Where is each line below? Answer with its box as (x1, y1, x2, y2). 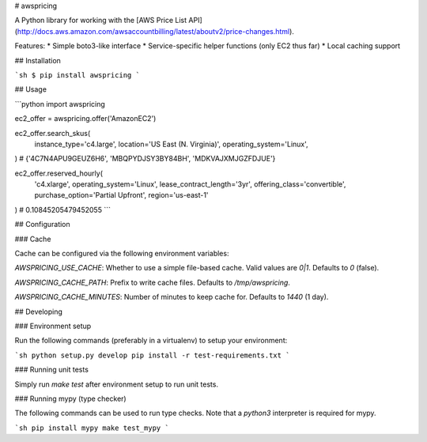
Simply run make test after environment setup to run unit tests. (14, 380, 219, 389)
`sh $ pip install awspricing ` (14, 70, 140, 79)
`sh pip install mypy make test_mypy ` (14, 423, 169, 433)
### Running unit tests (14, 365, 89, 375)
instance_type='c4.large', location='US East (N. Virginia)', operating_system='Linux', (34, 139, 308, 149)
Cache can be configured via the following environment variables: (14, 249, 229, 259)
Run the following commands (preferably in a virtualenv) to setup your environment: (14, 336, 288, 346)
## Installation (14, 55, 61, 65)
